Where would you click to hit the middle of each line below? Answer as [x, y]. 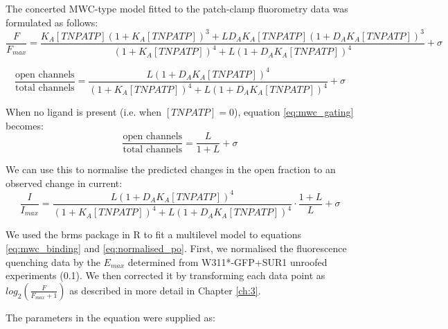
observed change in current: [64, 183]
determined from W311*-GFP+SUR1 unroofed [227, 261]
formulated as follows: [52, 22]
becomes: [25, 125]
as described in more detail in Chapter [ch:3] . [165, 290]
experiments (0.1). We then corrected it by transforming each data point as [165, 275]
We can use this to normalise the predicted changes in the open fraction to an [171, 169]
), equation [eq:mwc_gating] [294, 112]
